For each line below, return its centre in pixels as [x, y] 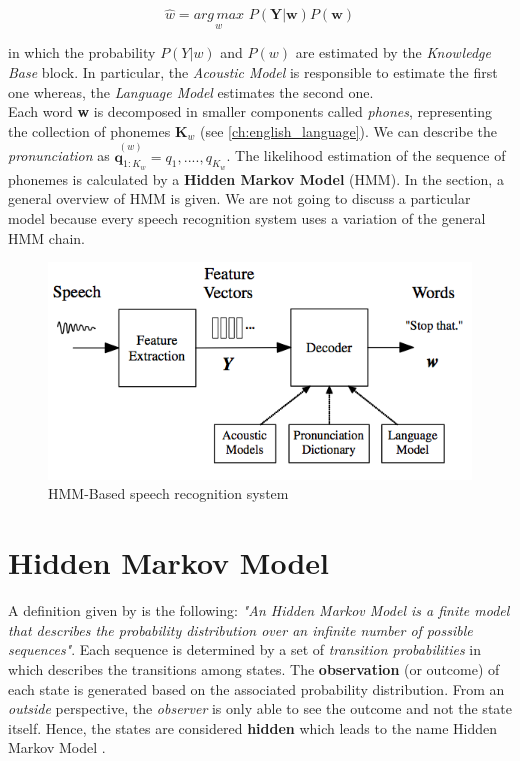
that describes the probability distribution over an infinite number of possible [240, 629]
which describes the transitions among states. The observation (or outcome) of [254, 668]
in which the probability [82, 52]
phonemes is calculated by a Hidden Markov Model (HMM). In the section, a [256, 178]
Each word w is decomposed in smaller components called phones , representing [250, 111]
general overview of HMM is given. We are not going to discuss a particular [239, 198]
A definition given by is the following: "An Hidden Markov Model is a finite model [259, 610]
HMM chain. [47, 237]
